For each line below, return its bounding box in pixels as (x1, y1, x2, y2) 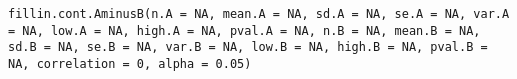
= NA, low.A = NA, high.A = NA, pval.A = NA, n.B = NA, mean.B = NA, (8, 23, 481, 38)
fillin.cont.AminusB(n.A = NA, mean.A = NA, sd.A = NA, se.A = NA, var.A (8, 7, 510, 21)
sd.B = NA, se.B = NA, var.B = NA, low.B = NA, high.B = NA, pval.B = (8, 40, 488, 55)
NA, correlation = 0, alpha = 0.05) (8, 56, 252, 71)
